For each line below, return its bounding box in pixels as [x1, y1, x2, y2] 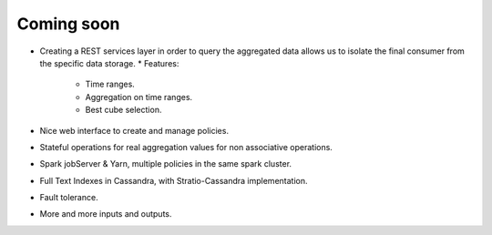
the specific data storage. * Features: [39, 57, 179, 68]
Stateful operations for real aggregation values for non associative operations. [39, 141, 333, 152]
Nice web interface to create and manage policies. [39, 125, 230, 136]
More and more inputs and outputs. [39, 209, 172, 220]
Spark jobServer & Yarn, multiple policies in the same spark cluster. [39, 158, 292, 169]
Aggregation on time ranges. [85, 91, 193, 102]
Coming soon [16, 14, 120, 34]
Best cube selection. [85, 105, 162, 116]
